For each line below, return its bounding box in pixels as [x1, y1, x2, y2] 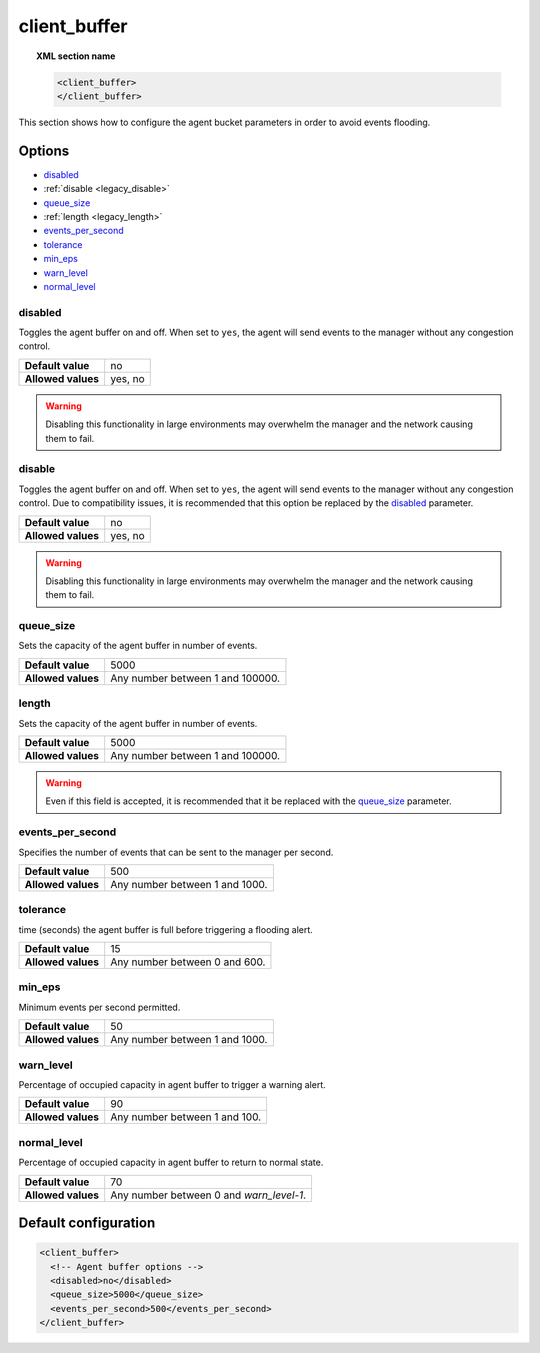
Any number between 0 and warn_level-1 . [110, 1188, 307, 1202]
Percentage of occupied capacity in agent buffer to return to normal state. [18, 1156, 324, 1169]
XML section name [36, 50, 116, 62]
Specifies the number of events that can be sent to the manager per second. [18, 846, 334, 858]
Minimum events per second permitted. [18, 1001, 181, 1013]
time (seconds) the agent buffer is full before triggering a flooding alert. [18, 923, 314, 935]
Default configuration [18, 1214, 156, 1231]
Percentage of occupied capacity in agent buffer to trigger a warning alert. [18, 1078, 327, 1090]
